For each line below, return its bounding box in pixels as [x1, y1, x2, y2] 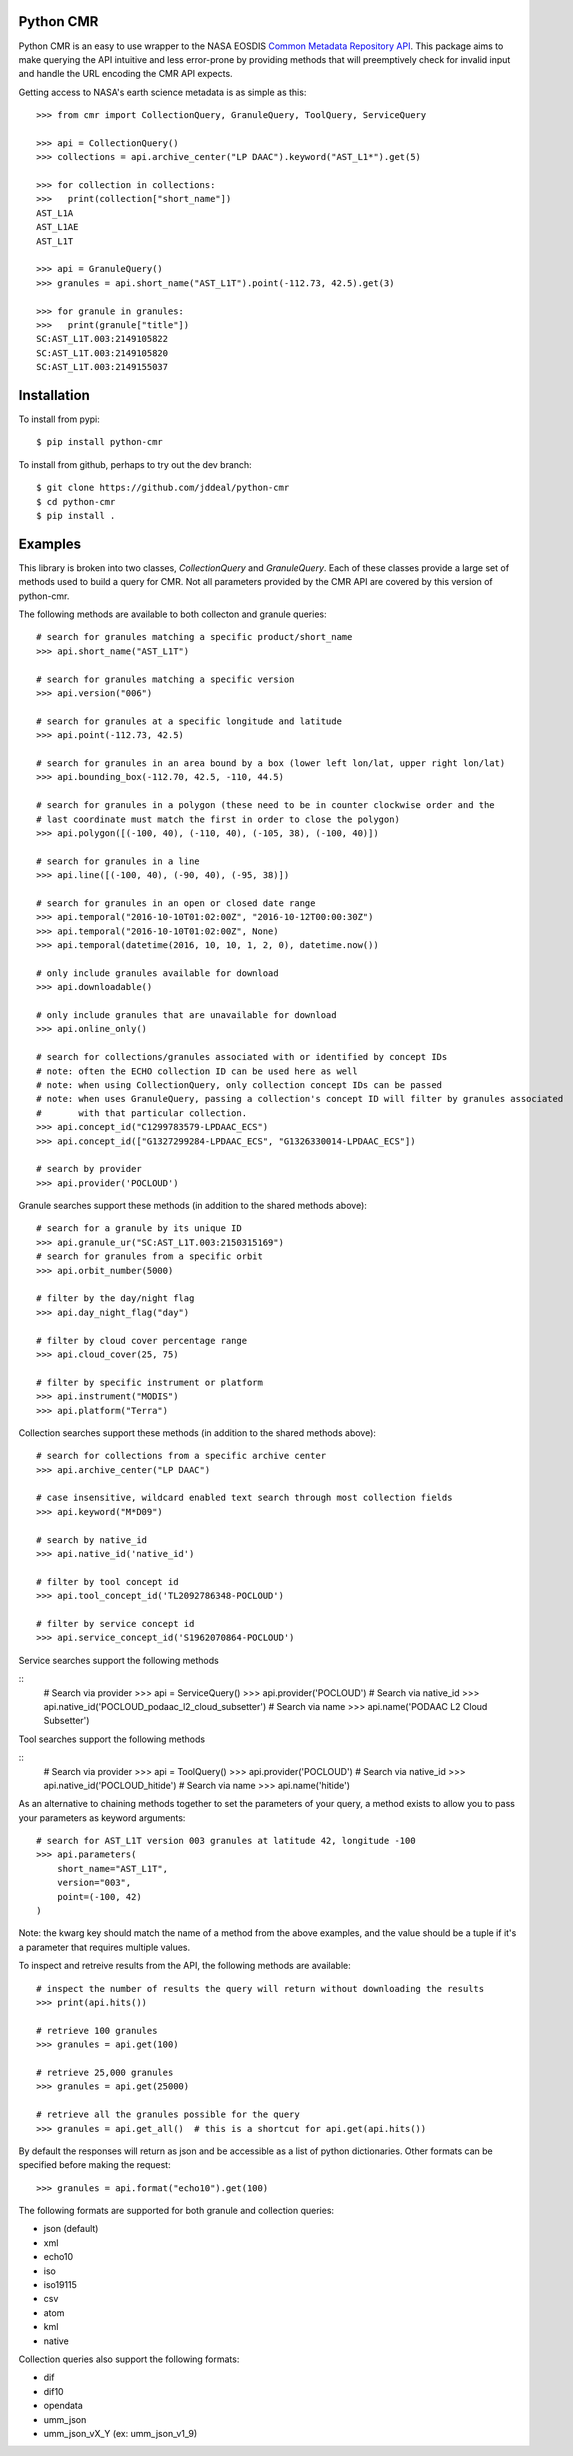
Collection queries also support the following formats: [18, 2353, 240, 2365]
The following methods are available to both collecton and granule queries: [18, 608, 327, 620]
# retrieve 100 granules [36, 2025, 158, 2036]
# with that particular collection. [36, 1107, 248, 1119]
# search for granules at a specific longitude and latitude [36, 715, 342, 727]
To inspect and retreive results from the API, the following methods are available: [18, 1960, 352, 1972]
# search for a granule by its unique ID [36, 1223, 242, 1234]
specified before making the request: [18, 2159, 171, 2171]
